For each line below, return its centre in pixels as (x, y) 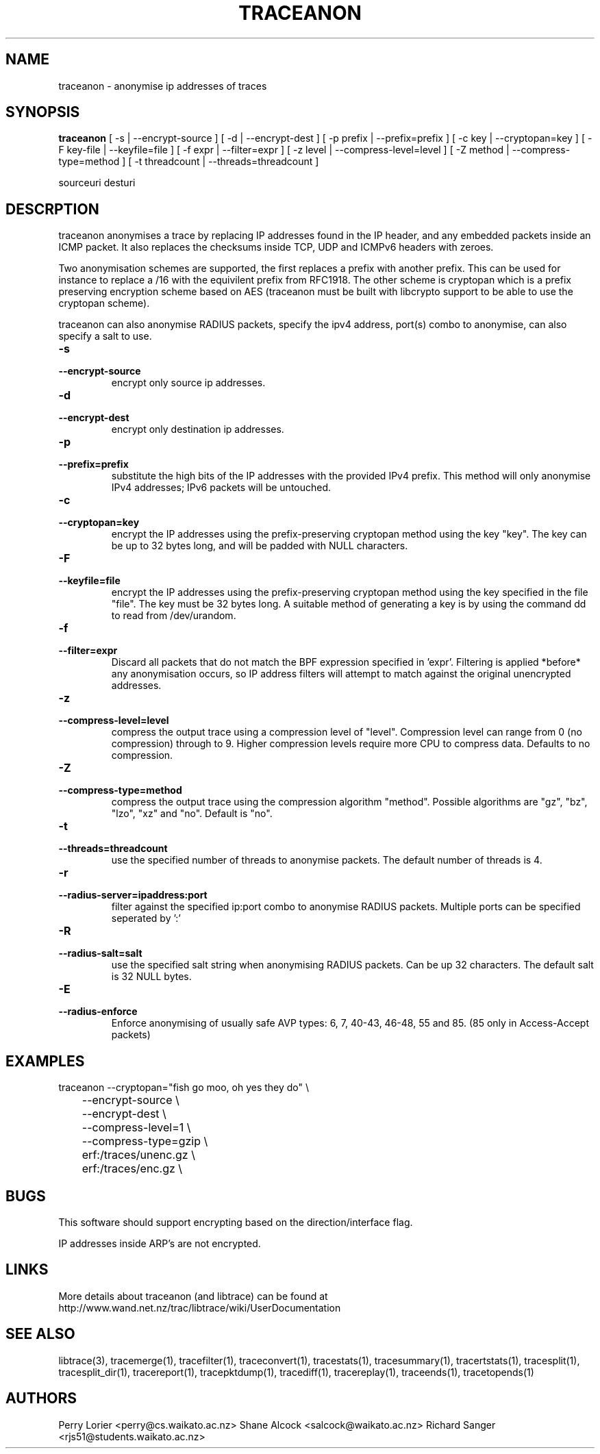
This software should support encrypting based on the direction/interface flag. (236, 1222)
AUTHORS (41, 1399)
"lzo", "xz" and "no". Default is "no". (192, 814)
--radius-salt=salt (100, 953)
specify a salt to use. (105, 336)
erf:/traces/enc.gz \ (132, 1169)
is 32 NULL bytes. (151, 977)
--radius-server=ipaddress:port (133, 895)
